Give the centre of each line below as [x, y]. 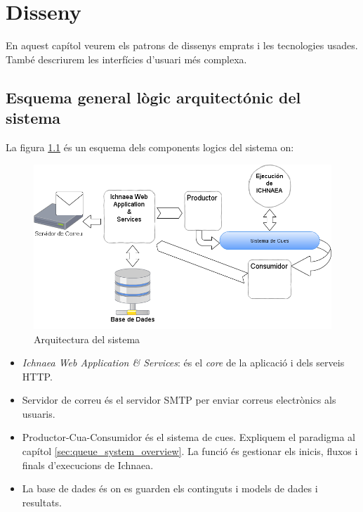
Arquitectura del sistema [87, 339]
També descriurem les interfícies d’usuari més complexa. [126, 59]
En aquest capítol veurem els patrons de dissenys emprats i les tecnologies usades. [182, 45]
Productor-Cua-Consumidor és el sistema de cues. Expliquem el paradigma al [189, 437]
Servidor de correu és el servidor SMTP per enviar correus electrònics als [179, 400]
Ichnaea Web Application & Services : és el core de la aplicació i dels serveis [183, 363]
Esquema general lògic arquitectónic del [153, 97]
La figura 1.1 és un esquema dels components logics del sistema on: [150, 147]
